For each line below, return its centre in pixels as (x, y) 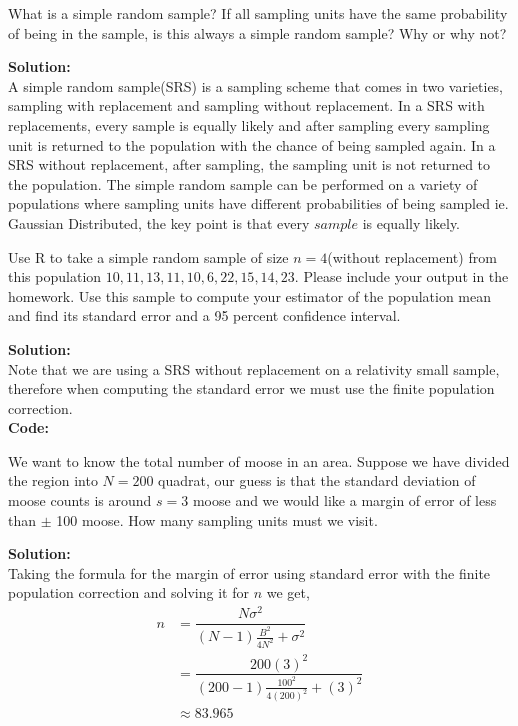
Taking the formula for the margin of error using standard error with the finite (249, 572)
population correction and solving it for (128, 592)
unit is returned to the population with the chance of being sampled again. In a (252, 144)
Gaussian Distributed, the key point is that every (159, 222)
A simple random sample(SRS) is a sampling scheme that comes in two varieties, (256, 85)
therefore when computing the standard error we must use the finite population (251, 388)
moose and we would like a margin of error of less (344, 500)
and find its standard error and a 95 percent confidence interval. (204, 315)
